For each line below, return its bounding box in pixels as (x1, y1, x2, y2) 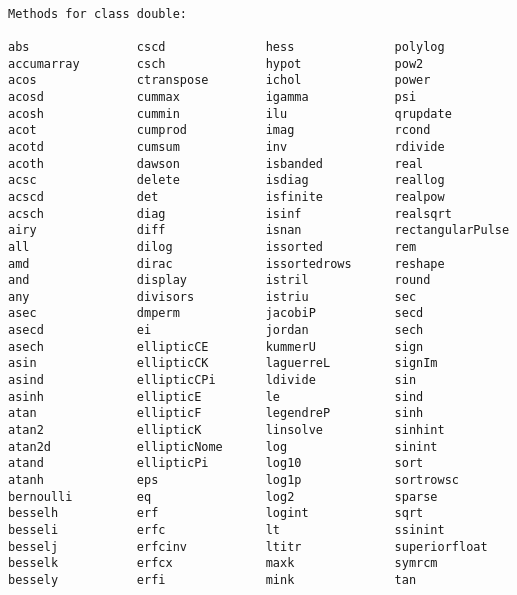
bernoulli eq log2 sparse (8, 489, 438, 504)
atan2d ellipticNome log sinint (8, 439, 438, 454)
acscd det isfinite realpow (8, 189, 445, 204)
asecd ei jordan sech (8, 323, 424, 338)
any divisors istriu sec (8, 289, 417, 304)
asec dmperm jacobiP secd (8, 306, 424, 321)
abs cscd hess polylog (8, 39, 445, 54)
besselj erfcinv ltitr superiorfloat (8, 539, 488, 554)
